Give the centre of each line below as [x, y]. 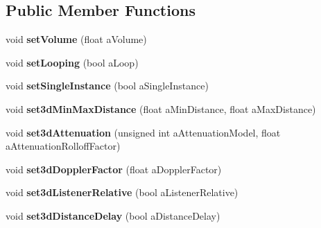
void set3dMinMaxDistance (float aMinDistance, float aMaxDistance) [161, 108]
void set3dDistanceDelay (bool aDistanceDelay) [113, 215]
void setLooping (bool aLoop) [72, 62]
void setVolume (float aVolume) [76, 39]
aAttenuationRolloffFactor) [63, 146]
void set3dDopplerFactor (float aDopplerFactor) [114, 169]
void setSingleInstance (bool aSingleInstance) [107, 86]
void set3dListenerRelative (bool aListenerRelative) [122, 192]
